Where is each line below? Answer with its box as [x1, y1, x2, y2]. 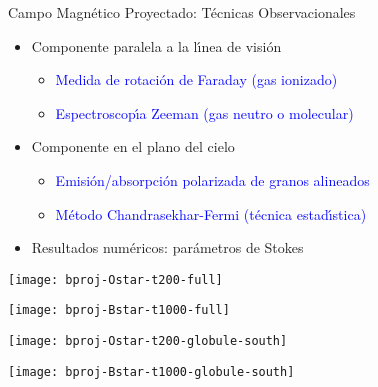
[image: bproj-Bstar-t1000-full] [8, 303, 230, 318]
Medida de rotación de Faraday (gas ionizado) [55, 69, 338, 90]
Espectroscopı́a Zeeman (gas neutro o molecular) [55, 102, 354, 123]
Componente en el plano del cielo [31, 136, 235, 157]
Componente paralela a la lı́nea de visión [31, 35, 282, 56]
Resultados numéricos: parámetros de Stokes [31, 237, 304, 258]
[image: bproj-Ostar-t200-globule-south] [8, 334, 288, 349]
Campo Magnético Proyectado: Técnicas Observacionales [8, 2, 356, 22]
